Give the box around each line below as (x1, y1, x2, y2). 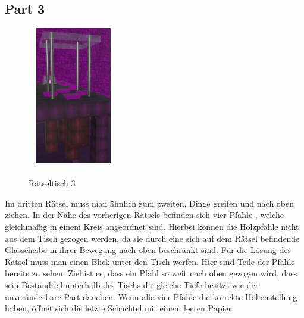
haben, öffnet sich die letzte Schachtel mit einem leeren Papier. (5, 302, 234, 314)
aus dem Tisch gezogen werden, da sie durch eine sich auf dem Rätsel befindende (5, 232, 300, 244)
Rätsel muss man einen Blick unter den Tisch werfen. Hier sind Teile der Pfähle (5, 255, 295, 267)
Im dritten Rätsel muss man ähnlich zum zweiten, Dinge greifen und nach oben (5, 197, 294, 209)
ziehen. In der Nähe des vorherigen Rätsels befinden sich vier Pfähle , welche (5, 208, 284, 221)
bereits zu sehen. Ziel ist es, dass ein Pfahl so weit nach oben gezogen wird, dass (5, 267, 297, 279)
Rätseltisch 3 (29, 177, 76, 189)
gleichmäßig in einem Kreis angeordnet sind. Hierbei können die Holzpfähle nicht (5, 220, 299, 232)
